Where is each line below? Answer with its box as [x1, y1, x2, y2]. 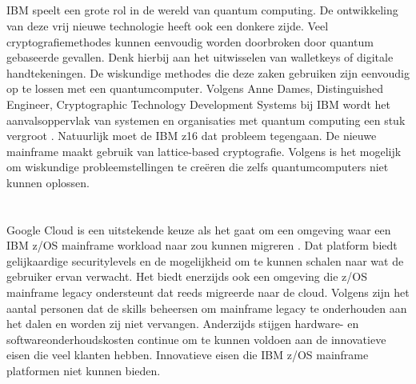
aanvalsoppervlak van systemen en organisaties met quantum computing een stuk [6, 111, 406, 128]
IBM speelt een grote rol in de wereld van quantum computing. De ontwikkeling [6, 2, 398, 18]
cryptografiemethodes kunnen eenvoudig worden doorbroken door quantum [6, 33, 374, 50]
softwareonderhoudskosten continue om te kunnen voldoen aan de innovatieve [6, 330, 386, 347]
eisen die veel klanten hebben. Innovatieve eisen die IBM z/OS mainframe [6, 346, 369, 363]
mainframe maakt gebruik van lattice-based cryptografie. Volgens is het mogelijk [6, 142, 402, 159]
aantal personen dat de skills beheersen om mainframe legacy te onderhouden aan [6, 299, 407, 316]
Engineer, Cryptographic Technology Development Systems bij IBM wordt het [6, 95, 391, 112]
